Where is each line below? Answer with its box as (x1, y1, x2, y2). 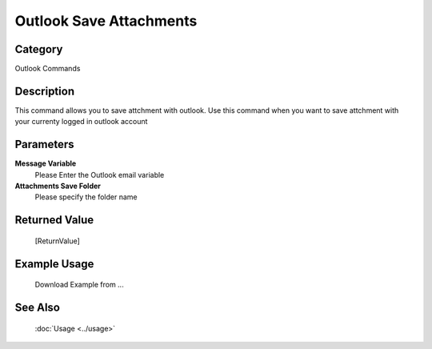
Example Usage (14, 257, 94, 271)
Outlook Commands (14, 64, 81, 74)
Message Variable (14, 158, 77, 168)
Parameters (14, 138, 74, 151)
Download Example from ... (34, 280, 124, 290)
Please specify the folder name (34, 192, 138, 202)
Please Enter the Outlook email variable (34, 170, 165, 179)
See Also (14, 301, 60, 315)
